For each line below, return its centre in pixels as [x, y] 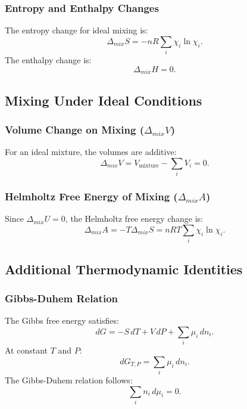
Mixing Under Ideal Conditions [104, 100]
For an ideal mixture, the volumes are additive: [91, 152]
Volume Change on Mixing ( [75, 129]
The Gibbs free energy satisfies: [62, 320]
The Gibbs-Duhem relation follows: [69, 380]
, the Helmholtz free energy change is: [134, 219]
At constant [26, 350]
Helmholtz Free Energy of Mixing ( [91, 196]
